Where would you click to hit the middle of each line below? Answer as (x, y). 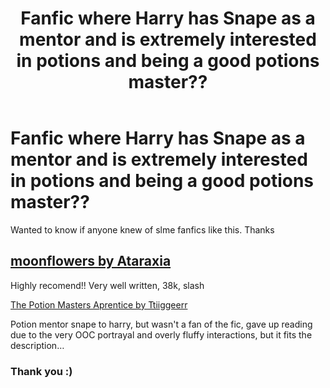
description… (37, 345)
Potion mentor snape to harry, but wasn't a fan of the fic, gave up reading (161, 324)
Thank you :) (41, 371)
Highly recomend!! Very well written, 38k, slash (107, 285)
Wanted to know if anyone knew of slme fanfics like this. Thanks (142, 229)
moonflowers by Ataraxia (91, 261)
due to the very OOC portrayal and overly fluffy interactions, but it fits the (161, 334)
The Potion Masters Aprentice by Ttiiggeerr (99, 304)
